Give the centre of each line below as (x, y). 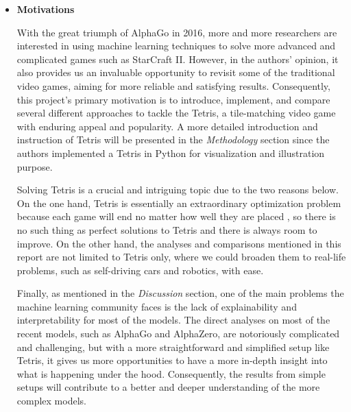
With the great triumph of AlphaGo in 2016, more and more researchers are (177, 32)
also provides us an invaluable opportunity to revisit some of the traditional (176, 72)
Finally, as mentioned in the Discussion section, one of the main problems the (180, 293)
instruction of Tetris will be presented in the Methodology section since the (173, 140)
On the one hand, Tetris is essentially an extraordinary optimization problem (179, 203)
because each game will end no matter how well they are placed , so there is (176, 216)
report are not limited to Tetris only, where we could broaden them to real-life (181, 257)
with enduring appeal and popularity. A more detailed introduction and (167, 126)
